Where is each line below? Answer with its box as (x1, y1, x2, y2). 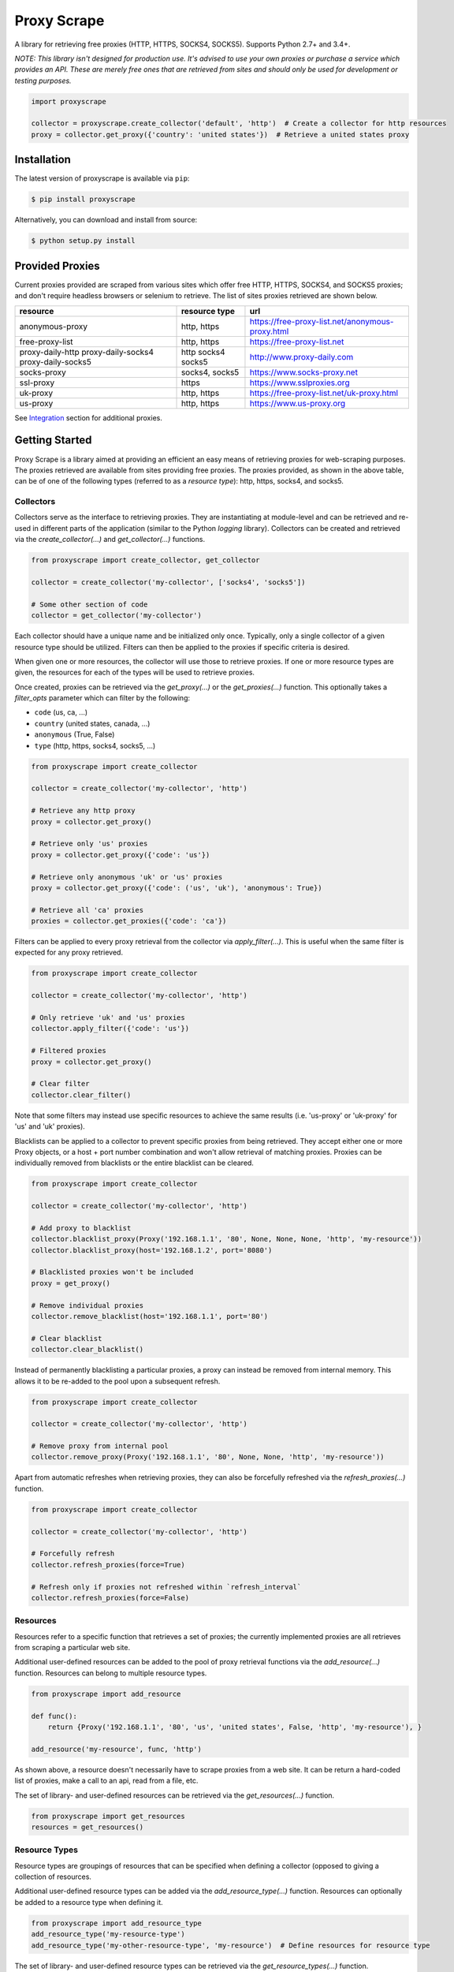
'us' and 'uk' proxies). (14, 1122, 86, 1131)
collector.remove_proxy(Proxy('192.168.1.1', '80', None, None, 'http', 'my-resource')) (31, 1452, 385, 1462)
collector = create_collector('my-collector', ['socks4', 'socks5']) (31, 577, 306, 587)
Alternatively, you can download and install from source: (14, 215, 198, 225)
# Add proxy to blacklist (31, 1223, 132, 1232)
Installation (14, 153, 71, 166)
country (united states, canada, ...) (34, 719, 151, 728)
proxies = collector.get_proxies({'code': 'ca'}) (31, 917, 227, 926)
